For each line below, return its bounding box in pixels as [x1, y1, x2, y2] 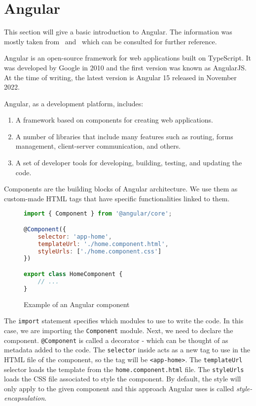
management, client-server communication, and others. [15, 141, 181, 151]
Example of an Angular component [24, 299, 130, 309]
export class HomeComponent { [24, 271, 123, 278]
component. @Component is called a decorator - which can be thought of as [4, 335, 228, 345]
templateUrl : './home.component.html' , [37, 240, 169, 248]
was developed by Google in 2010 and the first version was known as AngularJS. [4, 62, 247, 72]
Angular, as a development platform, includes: [4, 98, 144, 108]
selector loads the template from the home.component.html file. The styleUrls [4, 364, 244, 374]
